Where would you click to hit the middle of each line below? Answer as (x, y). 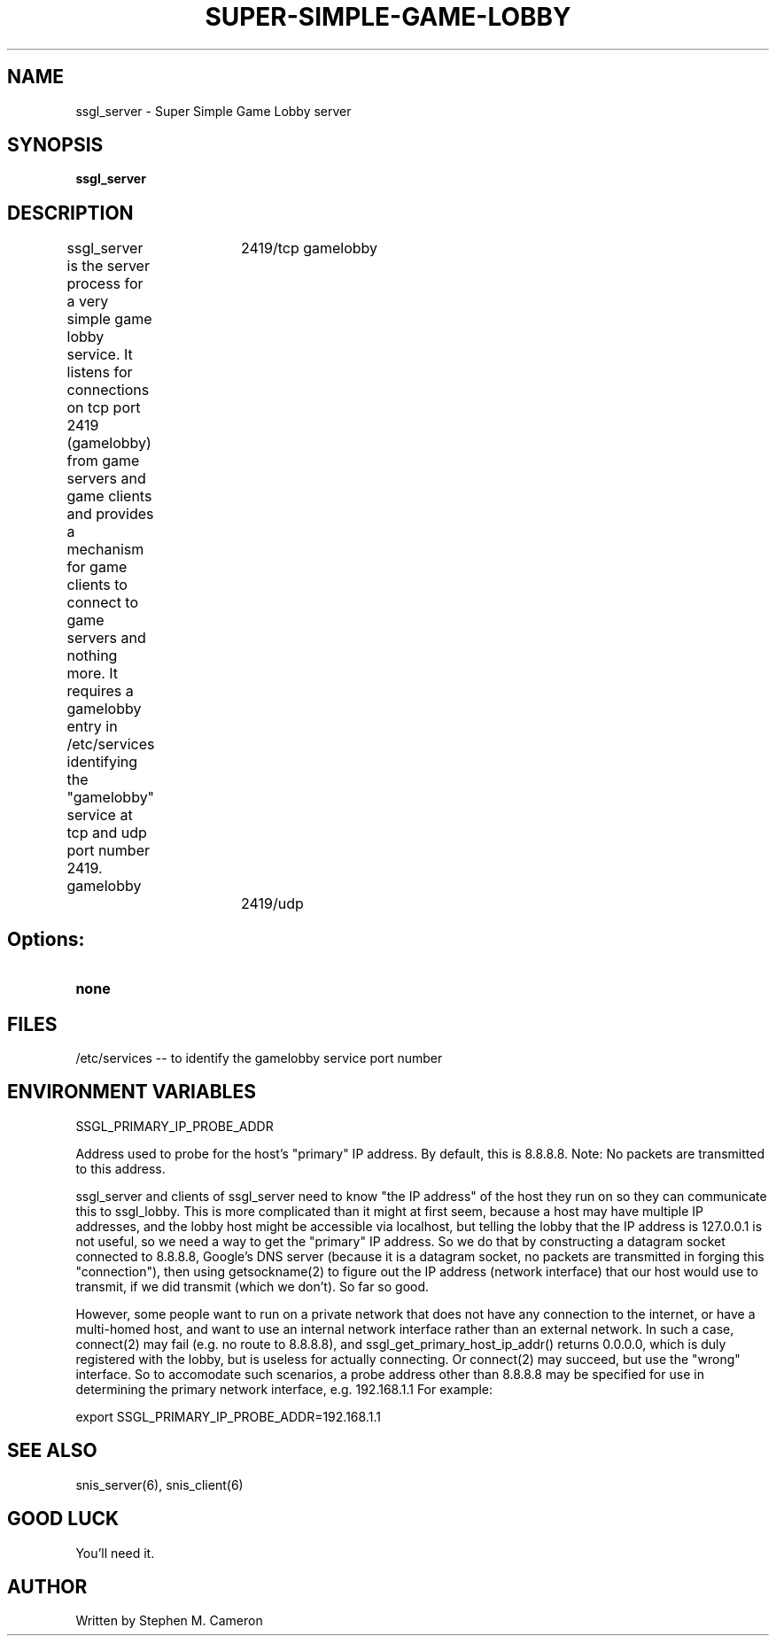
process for (105, 284)
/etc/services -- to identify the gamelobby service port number (259, 1058)
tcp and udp (107, 833)
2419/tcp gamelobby (309, 248)
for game (97, 567)
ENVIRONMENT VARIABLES (132, 1092)
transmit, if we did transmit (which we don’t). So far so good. (252, 1286)
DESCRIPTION (70, 213)
